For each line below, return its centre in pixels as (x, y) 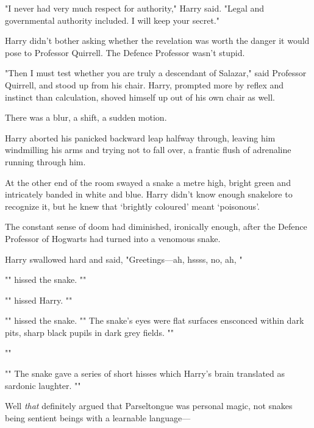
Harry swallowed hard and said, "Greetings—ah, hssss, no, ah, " (124, 259)
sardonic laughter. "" (43, 385)
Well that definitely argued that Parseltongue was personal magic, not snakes (149, 406)
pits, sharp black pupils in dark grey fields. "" (89, 332)
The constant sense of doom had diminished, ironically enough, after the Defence (156, 226)
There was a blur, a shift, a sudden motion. (86, 117)
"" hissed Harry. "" (39, 300)
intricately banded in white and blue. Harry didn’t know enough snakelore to (149, 194)
